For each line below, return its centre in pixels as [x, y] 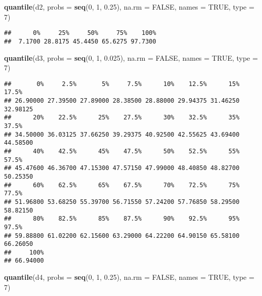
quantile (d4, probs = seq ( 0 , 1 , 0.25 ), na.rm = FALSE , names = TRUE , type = [129, 277]
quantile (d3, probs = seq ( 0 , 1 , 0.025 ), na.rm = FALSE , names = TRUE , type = [131, 57]
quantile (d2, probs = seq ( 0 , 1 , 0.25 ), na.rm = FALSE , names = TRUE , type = [129, 7]
